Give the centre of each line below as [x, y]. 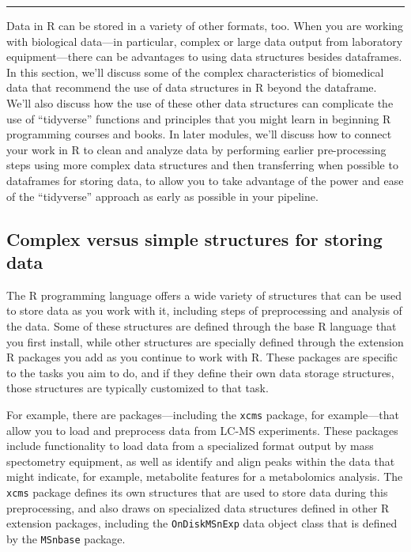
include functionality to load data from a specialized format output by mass [190, 446]
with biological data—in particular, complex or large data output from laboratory [205, 41]
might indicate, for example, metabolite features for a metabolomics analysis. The [205, 476]
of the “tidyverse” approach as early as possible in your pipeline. [162, 196]
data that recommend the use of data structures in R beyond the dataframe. [192, 87]
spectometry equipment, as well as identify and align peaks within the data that [201, 461]
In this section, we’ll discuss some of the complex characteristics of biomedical [195, 72]
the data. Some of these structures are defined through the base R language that [202, 325]
